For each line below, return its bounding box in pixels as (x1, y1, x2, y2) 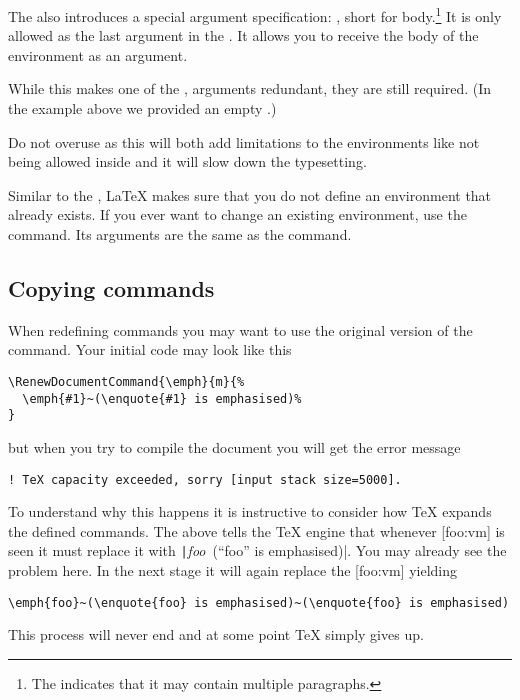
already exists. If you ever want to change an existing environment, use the (8, 204, 467, 225)
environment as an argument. (8, 44, 188, 65)
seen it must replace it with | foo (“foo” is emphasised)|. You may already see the (8, 540, 507, 561)
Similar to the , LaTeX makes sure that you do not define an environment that (8, 184, 492, 205)
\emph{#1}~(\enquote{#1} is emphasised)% (22, 391, 302, 406)
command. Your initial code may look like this (8, 339, 292, 360)
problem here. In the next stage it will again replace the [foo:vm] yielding (8, 560, 457, 581)
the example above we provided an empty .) (8, 98, 277, 119)
